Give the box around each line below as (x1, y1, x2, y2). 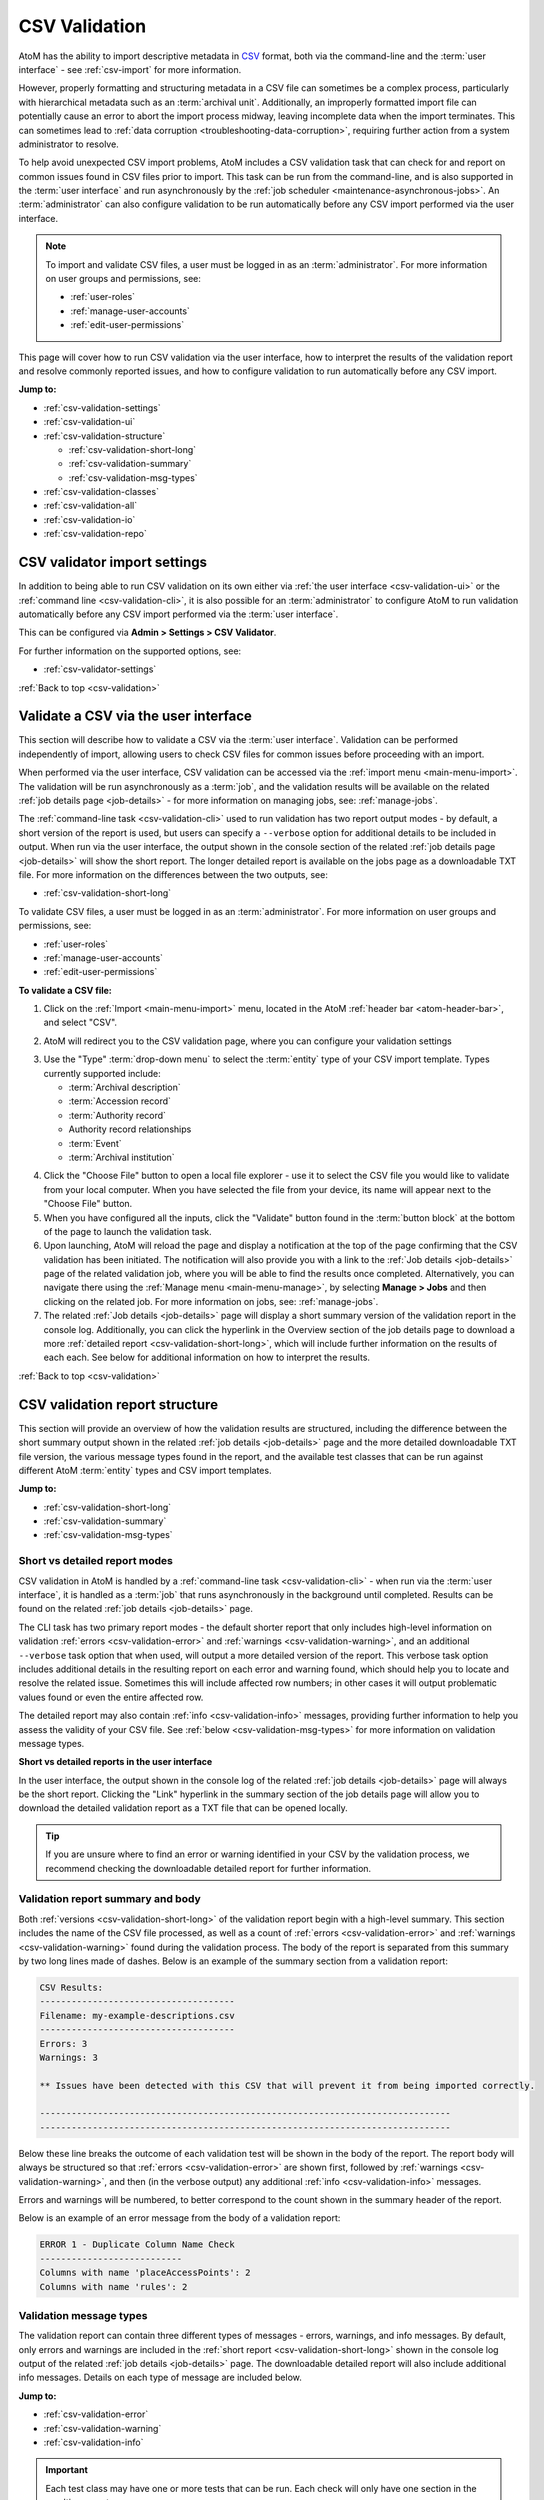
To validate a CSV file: (18, 984, 112, 996)
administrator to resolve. (18, 138, 119, 150)
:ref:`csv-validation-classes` (43, 486, 160, 498)
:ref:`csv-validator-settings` (43, 663, 157, 675)
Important (45, 2464, 89, 2476)
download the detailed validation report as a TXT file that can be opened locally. (18, 1802, 349, 1814)
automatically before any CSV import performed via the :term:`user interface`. (18, 608, 339, 620)
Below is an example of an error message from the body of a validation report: (18, 2212, 341, 2224)
